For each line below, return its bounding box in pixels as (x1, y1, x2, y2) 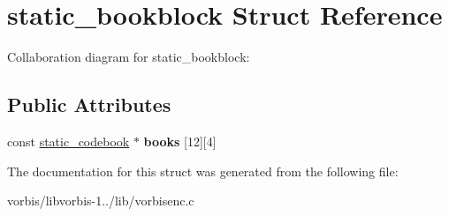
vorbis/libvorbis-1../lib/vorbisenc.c (7, 191, 194, 210)
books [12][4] (143, 131, 217, 150)
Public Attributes (7, 91, 171, 118)
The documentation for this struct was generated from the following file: (7, 161, 399, 180)
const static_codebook (7, 131, 130, 150)
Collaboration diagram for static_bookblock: (7, 48, 250, 66)
